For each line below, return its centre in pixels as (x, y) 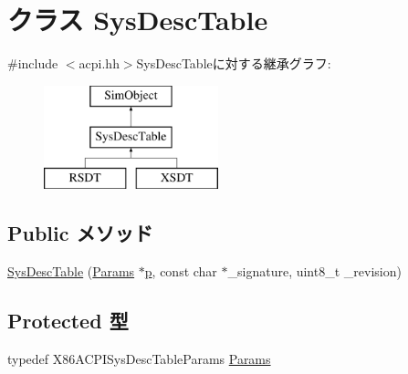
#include (33, 63)
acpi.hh (99, 63)
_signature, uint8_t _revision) (314, 270)
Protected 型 (68, 320)
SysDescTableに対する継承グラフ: (234, 63)
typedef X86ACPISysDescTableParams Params (139, 358)
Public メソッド (80, 233)
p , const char (181, 270)
